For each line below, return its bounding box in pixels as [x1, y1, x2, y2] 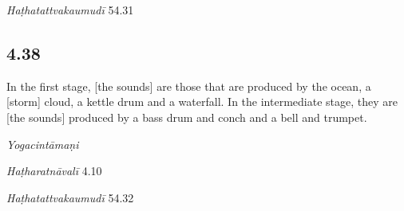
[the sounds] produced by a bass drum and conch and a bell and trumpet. [6, 108, 367, 125]
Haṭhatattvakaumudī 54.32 [6, 189, 134, 205]
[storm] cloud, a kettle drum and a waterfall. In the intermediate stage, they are [6, 93, 398, 110]
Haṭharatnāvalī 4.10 [6, 162, 102, 179]
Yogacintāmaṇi [6, 135, 79, 152]
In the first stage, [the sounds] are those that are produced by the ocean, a [6, 77, 371, 94]
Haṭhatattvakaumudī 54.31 [6, 2, 134, 18]
